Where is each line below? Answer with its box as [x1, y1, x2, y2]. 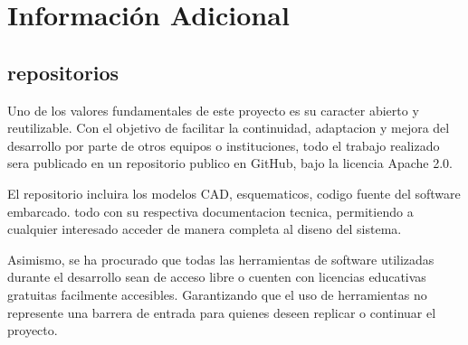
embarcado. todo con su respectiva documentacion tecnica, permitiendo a [7, 201, 414, 220]
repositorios [7, 58, 119, 86]
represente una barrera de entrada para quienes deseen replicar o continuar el [7, 303, 436, 322]
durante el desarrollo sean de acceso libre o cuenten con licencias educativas [7, 267, 426, 286]
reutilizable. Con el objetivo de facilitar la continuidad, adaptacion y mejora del [7, 118, 450, 137]
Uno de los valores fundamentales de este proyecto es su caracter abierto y [7, 100, 419, 119]
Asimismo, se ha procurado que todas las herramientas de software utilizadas [7, 249, 435, 268]
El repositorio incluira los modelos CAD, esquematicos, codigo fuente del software [7, 183, 461, 202]
